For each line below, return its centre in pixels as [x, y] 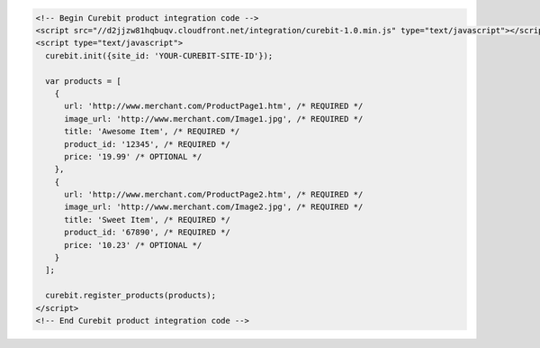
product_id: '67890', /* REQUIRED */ [148, 233]
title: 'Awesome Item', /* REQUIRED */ [152, 132]
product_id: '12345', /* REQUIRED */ [148, 144]
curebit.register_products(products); [130, 296]
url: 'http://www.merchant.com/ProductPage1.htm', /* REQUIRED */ [214, 106]
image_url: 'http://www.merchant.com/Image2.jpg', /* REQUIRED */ [214, 207]
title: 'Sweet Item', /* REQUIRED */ [148, 220]
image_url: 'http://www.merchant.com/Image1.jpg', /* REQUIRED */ [214, 119]
